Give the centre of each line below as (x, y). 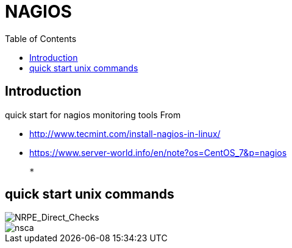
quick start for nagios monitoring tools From (93, 115)
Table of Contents (41, 38)
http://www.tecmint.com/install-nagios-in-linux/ (125, 133)
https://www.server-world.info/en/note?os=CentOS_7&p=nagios (158, 152)
